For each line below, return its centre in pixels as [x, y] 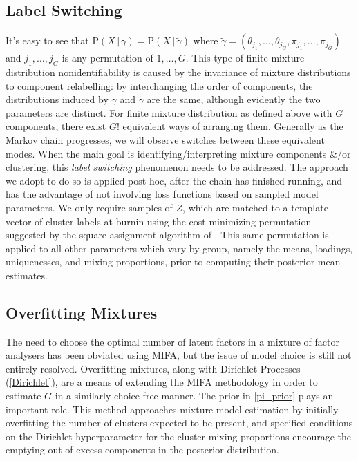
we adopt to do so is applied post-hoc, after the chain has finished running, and [174, 180]
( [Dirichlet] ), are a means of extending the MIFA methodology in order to [162, 382]
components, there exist [56, 126]
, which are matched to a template [255, 207]
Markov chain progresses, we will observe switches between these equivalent [165, 139]
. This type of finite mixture [245, 58]
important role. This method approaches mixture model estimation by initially [172, 409]
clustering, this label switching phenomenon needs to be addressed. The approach [177, 167]
